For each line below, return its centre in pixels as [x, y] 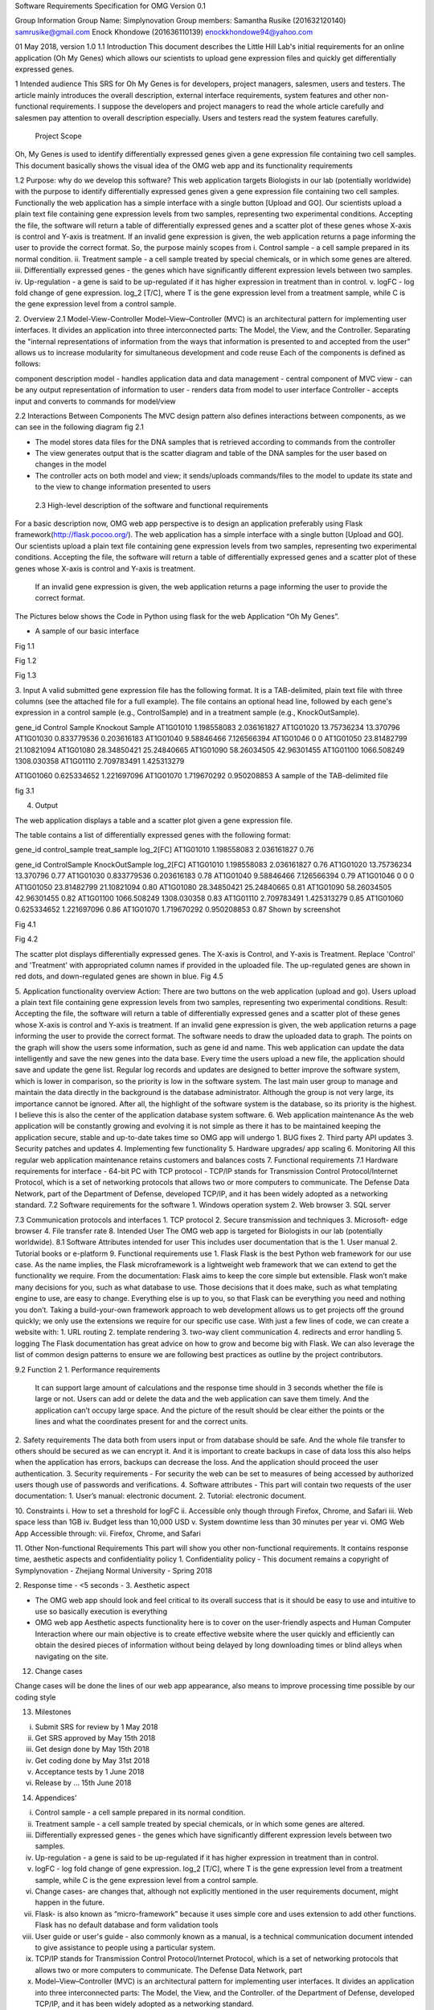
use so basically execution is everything [101, 1611]
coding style [35, 1697]
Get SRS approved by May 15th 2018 [95, 1737]
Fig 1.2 [26, 660]
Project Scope [58, 136]
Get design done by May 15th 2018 [92, 1750]
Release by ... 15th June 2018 [83, 1783]
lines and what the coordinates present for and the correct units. [141, 1421]
